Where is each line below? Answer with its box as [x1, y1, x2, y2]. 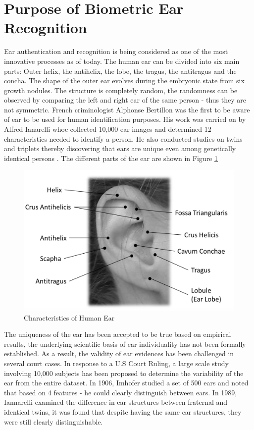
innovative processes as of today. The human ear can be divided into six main [4, 55, 240, 66]
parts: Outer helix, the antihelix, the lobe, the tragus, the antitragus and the [4, 65, 237, 76]
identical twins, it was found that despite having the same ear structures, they [4, 407, 242, 417]
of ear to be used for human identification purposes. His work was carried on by [4, 114, 246, 124]
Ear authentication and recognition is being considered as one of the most [4, 46, 228, 56]
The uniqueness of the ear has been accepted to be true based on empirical [4, 329, 231, 339]
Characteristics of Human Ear [24, 312, 115, 322]
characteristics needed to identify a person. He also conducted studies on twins [4, 133, 243, 144]
